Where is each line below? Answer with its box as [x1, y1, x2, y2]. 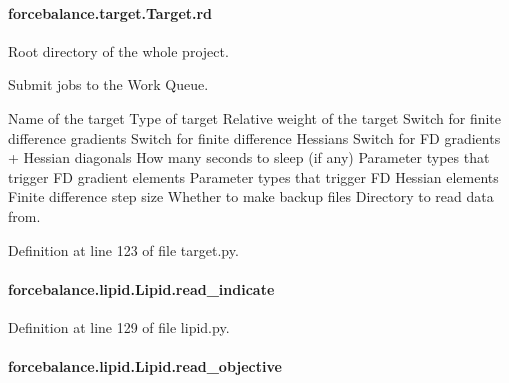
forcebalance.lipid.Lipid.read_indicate [8, 278, 275, 299]
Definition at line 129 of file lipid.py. [8, 316, 230, 337]
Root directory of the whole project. [8, 40, 229, 61]
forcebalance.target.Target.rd [8, 2, 213, 23]
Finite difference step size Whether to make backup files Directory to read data [8, 186, 494, 207]
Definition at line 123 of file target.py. [8, 239, 239, 260]
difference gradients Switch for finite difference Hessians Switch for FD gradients [8, 127, 501, 148]
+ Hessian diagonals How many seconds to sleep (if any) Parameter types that [8, 147, 490, 168]
